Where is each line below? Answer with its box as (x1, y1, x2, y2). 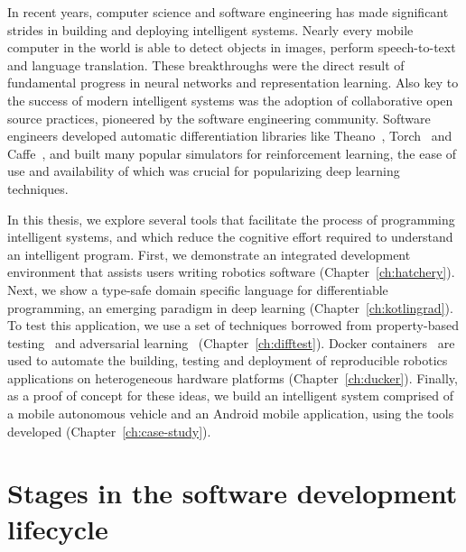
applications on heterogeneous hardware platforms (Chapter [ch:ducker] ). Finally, (7, 368, 458, 387)
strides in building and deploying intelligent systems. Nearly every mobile (7, 20, 414, 39)
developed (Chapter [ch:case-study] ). (7, 421, 211, 440)
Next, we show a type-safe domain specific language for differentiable (7, 280, 388, 299)
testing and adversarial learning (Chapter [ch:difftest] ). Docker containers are (7, 333, 455, 352)
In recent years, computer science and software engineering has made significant (7, 3, 449, 21)
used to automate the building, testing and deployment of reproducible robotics (7, 351, 448, 370)
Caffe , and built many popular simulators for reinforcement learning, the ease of (7, 143, 457, 162)
